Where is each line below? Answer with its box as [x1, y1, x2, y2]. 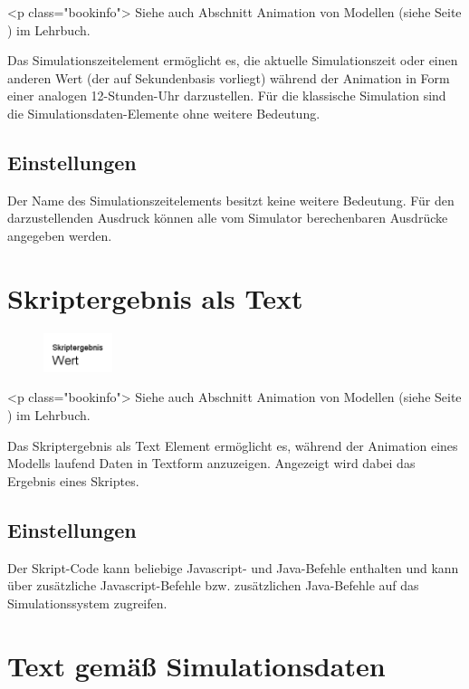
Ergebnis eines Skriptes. [7, 471, 139, 490]
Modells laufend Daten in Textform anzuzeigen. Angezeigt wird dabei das [7, 454, 416, 473]
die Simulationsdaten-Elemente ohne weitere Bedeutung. [7, 103, 321, 122]
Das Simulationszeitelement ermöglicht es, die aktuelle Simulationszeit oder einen [7, 51, 458, 70]
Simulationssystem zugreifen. [7, 593, 167, 612]
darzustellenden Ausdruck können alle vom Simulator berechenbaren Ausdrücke [7, 208, 448, 227]
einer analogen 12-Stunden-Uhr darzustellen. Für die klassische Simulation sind [7, 86, 446, 105]
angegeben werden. [7, 225, 112, 244]
